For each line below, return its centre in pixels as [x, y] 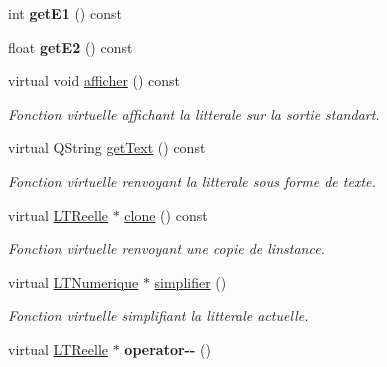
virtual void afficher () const [94, 80]
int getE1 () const [65, 13]
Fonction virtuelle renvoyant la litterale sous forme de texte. [192, 180]
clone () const [166, 214]
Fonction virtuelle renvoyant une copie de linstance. [166, 248]
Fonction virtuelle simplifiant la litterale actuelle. [158, 315]
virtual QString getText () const [107, 147]
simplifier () [190, 281]
